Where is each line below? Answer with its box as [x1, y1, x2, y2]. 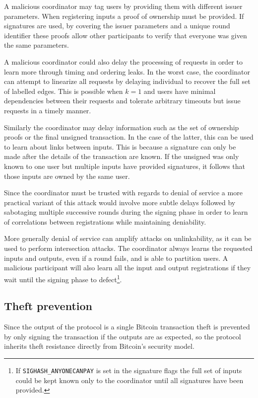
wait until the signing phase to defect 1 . [4, 272, 122, 284]
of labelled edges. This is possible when [4, 85, 123, 96]
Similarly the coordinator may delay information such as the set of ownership [4, 122, 239, 132]
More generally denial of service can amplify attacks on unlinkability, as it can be [4, 233, 252, 243]
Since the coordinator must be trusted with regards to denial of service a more [4, 187, 243, 198]
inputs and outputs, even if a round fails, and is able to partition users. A [4, 252, 228, 263]
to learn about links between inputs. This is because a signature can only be [4, 141, 236, 152]
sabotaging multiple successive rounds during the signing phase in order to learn [4, 207, 248, 217]
